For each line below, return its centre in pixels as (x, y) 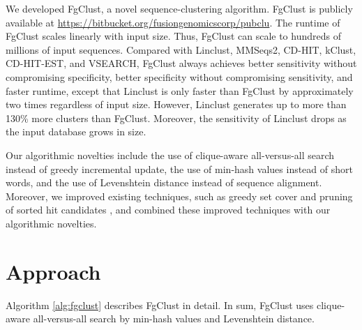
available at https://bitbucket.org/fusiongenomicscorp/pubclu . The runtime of (173, 22)
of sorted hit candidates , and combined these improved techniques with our (168, 210)
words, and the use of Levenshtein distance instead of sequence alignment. (164, 182)
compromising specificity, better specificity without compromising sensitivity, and (179, 76)
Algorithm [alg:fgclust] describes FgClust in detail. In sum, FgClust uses (160, 305)
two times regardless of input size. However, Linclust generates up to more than (176, 104)
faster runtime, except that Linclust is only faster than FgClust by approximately (180, 90)
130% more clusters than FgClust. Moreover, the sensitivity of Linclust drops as (176, 118)
